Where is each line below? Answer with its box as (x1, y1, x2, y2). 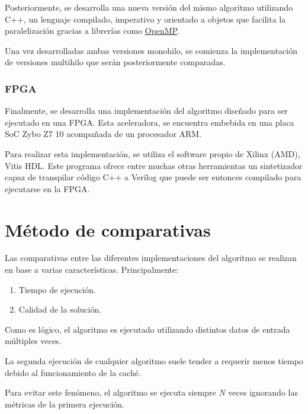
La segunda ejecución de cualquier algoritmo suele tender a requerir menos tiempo (5, 355, 303, 367)
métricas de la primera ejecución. (5, 397, 125, 410)
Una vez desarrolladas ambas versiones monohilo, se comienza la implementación (5, 44, 298, 56)
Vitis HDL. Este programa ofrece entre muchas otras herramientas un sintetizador (5, 159, 303, 171)
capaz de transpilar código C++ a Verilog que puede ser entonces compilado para (5, 171, 301, 183)
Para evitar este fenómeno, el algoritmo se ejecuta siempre (5, 386, 216, 399)
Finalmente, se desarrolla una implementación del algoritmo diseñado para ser (5, 104, 288, 117)
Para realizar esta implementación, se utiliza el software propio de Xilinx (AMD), (5, 147, 300, 160)
